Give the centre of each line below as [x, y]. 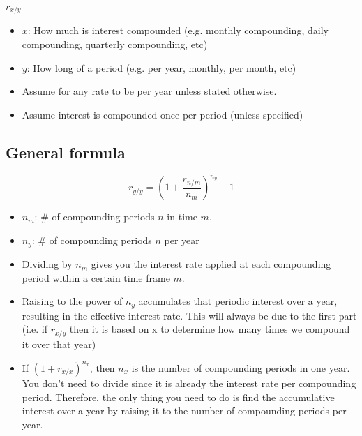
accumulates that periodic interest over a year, [238, 301]
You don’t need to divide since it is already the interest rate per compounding [189, 383]
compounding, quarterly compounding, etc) [115, 44]
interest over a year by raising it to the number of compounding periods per [184, 411]
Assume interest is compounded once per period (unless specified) [163, 114]
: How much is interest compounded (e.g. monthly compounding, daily [178, 30]
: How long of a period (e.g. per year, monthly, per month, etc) [161, 67]
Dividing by [47, 264]
